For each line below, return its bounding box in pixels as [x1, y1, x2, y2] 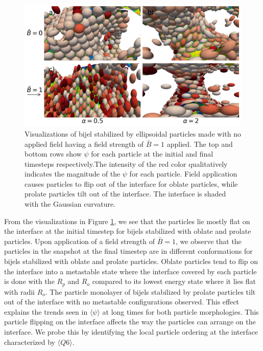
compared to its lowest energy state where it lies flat [92, 276, 256, 287]
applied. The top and [166, 138, 233, 149]
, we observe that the [176, 235, 242, 246]
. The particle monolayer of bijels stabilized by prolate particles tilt [45, 286, 256, 297]
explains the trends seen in [4, 306, 88, 317]
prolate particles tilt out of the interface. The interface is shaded [25, 188, 226, 199]
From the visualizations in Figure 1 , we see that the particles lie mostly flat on [4, 215, 250, 226]
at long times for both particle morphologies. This [102, 306, 259, 317]
